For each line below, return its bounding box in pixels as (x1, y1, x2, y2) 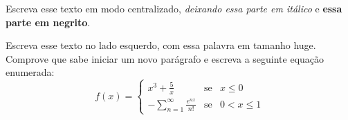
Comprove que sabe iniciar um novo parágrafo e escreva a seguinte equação (6, 51, 324, 66)
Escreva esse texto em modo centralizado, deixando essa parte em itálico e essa (6, 1, 342, 15)
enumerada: (6, 65, 55, 79)
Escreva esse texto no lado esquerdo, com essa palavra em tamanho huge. (6, 38, 316, 52)
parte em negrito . (6, 14, 91, 29)
